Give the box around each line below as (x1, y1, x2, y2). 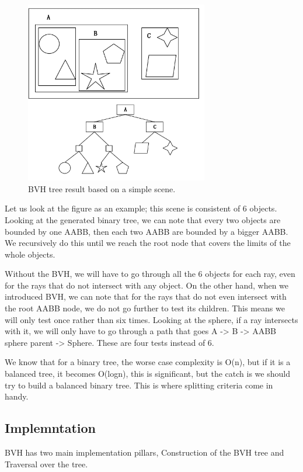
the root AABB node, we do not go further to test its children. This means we (5, 302, 285, 314)
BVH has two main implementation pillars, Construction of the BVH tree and (5, 446, 284, 459)
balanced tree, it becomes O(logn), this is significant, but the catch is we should (5, 367, 290, 380)
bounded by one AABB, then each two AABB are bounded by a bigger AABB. (5, 225, 288, 237)
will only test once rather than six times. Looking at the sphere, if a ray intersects (5, 313, 298, 325)
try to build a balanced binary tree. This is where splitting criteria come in (5, 379, 273, 391)
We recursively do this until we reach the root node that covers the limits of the (5, 237, 291, 249)
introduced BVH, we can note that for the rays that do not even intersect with (5, 290, 287, 303)
